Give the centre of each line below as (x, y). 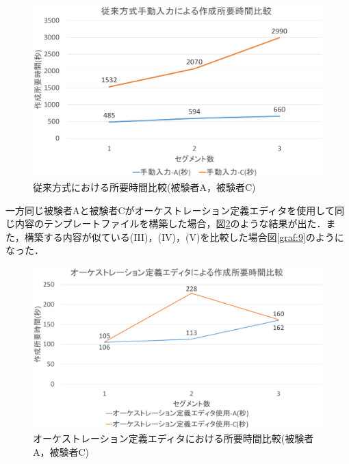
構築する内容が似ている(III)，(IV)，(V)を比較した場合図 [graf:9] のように (184, 236)
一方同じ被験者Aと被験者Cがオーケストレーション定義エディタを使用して (170, 210)
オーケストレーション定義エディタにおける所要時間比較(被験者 (173, 438)
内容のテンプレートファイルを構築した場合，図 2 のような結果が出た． (170, 223)
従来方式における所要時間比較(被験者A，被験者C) (144, 186)
